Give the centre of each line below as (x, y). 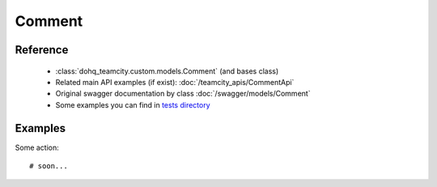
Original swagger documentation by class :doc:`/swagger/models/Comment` (183, 94)
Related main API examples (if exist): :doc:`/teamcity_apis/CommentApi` (175, 82)
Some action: (37, 147)
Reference (42, 50)
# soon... (49, 166)
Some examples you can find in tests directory (133, 104)
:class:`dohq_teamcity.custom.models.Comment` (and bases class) (167, 71)
